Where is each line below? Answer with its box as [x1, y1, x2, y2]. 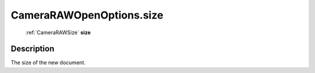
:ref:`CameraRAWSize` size [25, 29, 91, 36]
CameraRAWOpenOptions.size [10, 9, 163, 21]
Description [10, 44, 55, 54]
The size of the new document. [10, 59, 86, 66]
